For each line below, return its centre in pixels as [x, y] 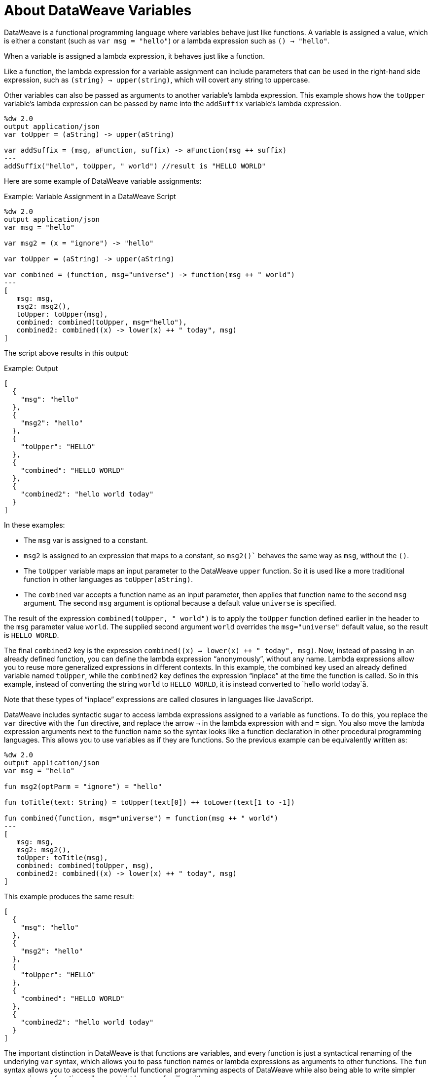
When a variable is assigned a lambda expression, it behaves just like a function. [134, 56]
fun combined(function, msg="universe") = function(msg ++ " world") [141, 818]
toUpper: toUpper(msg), [62, 314]
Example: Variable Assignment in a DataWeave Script [90, 196]
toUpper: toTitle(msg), [62, 857]
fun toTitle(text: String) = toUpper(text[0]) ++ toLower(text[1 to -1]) [150, 802]
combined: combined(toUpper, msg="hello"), [102, 322]
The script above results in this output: [67, 353]
